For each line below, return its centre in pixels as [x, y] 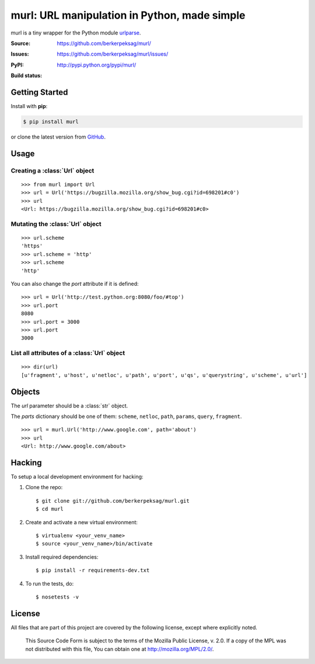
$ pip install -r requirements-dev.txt [93, 570]
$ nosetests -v [57, 597]
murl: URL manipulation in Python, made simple [128, 15]
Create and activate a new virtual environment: [82, 522]
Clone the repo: [44, 487]
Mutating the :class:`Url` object [56, 224]
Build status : [27, 75]
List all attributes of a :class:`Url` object [68, 353]
